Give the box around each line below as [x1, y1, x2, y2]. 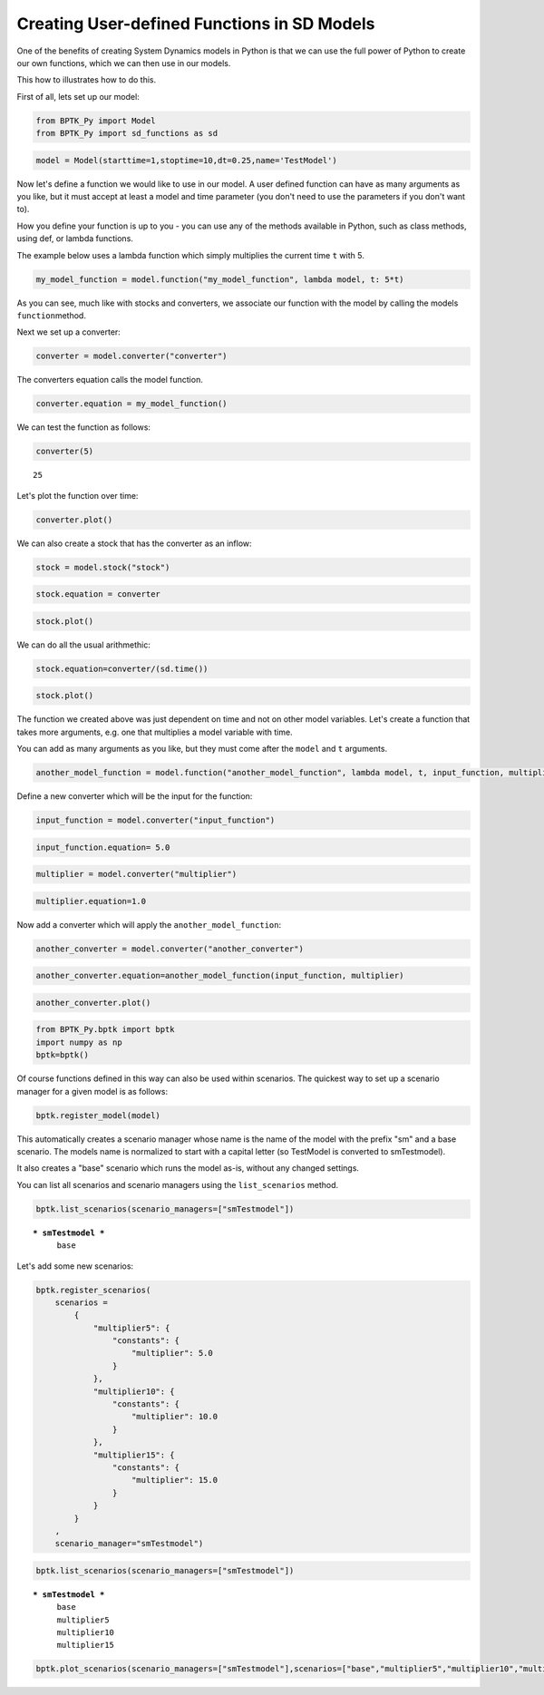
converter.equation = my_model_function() [35, 399, 228, 409]
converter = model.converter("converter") [35, 351, 228, 362]
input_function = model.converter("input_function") [35, 815, 276, 825]
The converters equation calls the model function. [16, 375, 203, 385]
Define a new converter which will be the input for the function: [16, 791, 253, 802]
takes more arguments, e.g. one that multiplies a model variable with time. [16, 726, 294, 737]
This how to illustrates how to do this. [16, 74, 157, 85]
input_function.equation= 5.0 [35, 842, 170, 852]
